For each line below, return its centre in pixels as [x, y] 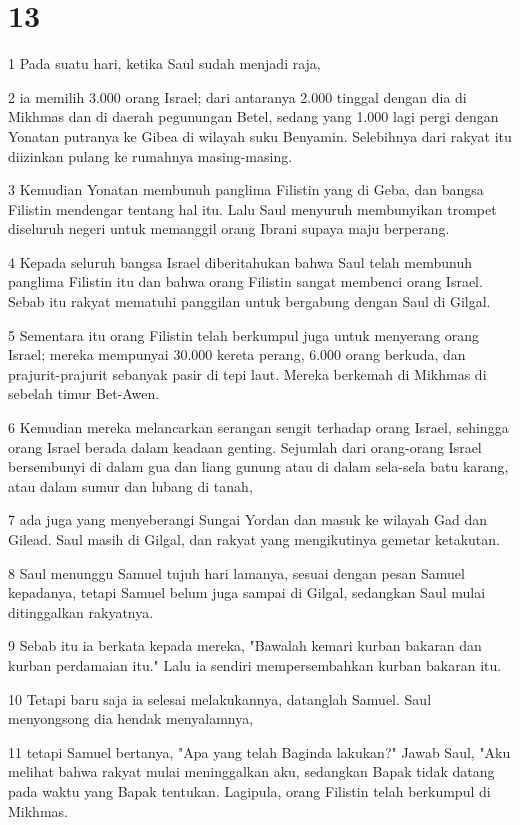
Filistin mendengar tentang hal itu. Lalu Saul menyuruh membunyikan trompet [252, 208]
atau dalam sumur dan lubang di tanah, [130, 485]
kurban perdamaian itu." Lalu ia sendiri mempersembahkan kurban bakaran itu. [255, 664]
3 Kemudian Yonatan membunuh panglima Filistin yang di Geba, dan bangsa [246, 189]
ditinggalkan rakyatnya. [81, 611]
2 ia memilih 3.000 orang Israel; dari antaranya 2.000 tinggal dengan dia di [237, 96]
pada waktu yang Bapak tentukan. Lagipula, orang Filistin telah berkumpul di [249, 790]
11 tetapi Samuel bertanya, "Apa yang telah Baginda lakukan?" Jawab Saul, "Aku [259, 751]
